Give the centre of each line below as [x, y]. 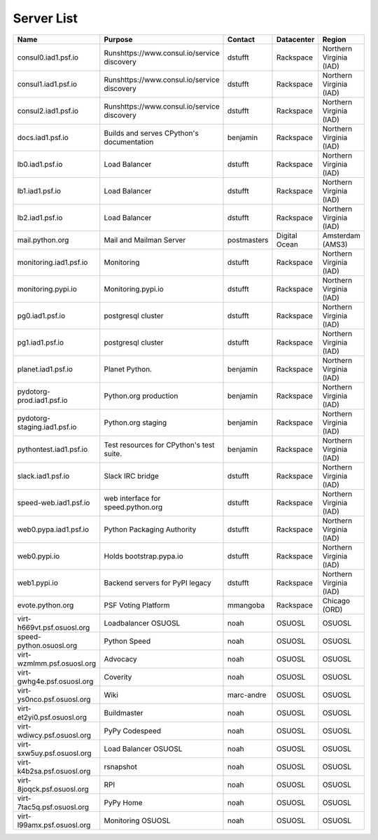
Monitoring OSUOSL [137, 820]
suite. [113, 453]
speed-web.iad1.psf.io [54, 502]
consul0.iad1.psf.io [48, 57]
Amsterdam [341, 235]
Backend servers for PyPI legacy [157, 583]
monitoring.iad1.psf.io [52, 262]
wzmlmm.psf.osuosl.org [57, 663]
